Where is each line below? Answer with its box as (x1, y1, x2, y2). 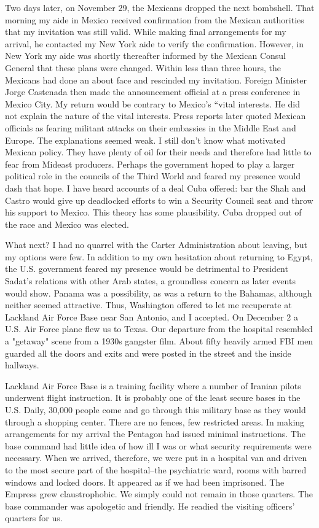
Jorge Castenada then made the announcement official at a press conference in (5, 85, 301, 98)
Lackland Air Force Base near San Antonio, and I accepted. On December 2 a (5, 310, 298, 323)
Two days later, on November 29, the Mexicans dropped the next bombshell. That (5, 1, 315, 14)
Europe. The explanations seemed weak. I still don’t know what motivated (5, 133, 286, 146)
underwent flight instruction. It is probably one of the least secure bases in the (5, 391, 301, 404)
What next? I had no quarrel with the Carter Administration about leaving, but (5, 238, 307, 251)
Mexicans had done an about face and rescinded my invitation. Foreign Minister (5, 73, 307, 86)
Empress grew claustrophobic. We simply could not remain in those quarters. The (5, 487, 313, 500)
